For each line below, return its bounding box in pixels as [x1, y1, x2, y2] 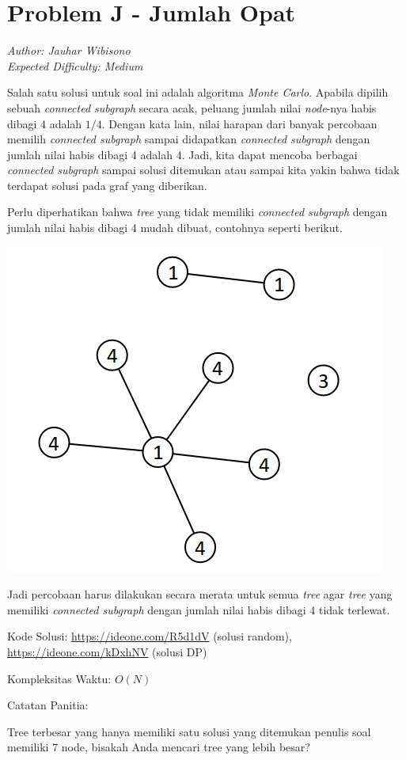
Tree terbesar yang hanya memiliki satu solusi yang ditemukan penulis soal [7, 723, 371, 739]
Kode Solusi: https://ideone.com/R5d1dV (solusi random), [7, 628, 292, 644]
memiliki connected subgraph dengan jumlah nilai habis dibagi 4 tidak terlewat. [7, 601, 390, 617]
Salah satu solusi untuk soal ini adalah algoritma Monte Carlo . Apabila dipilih [7, 84, 389, 101]
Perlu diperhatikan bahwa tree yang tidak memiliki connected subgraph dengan [7, 203, 388, 220]
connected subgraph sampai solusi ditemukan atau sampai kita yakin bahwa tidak [7, 161, 400, 178]
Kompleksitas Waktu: [7, 670, 112, 686]
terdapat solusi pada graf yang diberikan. [7, 177, 207, 193]
